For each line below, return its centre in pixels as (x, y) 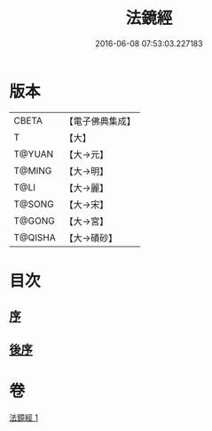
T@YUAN (34, 154)
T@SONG (34, 204)
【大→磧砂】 (91, 238)
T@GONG (34, 221)
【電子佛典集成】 (100, 121)
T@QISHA (35, 237)
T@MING (33, 170)
